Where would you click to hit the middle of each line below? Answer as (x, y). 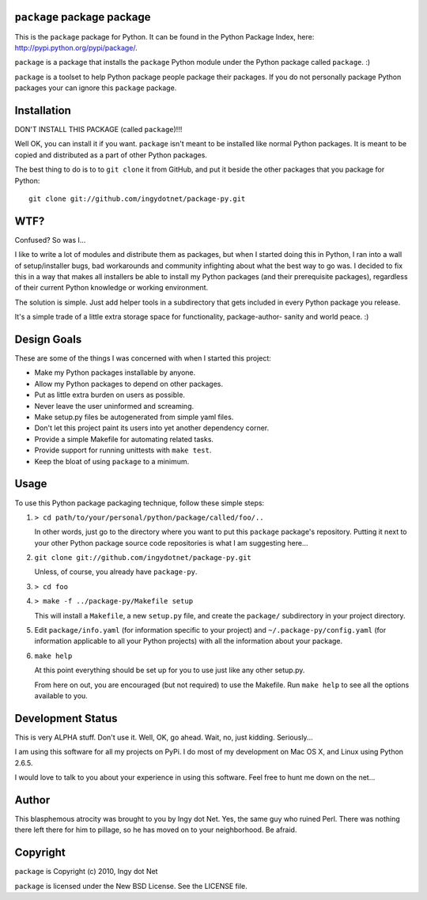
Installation (43, 110)
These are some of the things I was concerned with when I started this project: (143, 358)
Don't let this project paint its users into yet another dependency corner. (152, 428)
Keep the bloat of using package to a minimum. (112, 461)
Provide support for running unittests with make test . (123, 450)
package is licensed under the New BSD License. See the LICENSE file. (131, 886)
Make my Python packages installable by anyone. (115, 372)
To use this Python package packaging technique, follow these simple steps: (140, 503)
